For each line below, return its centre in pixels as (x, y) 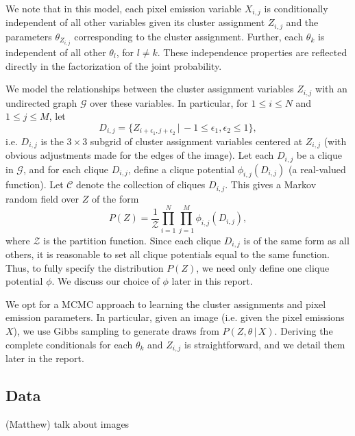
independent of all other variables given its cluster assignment (135, 22)
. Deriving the (304, 330)
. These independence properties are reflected (252, 52)
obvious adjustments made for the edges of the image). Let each (140, 155)
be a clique (319, 155)
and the (302, 22)
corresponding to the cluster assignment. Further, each (189, 36)
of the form (115, 198)
